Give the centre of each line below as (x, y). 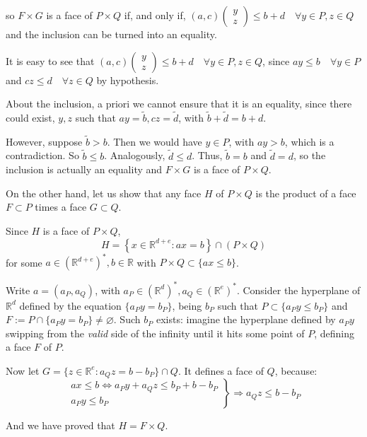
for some (24, 262)
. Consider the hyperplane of (298, 290)
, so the (309, 155)
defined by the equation (70, 305)
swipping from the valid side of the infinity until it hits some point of (155, 333)
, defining (334, 333)
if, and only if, (155, 15)
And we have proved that (60, 425)
